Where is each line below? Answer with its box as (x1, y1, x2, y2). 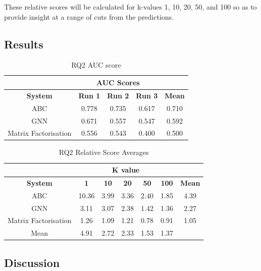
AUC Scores (96, 77, 140, 87)
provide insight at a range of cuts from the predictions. (4, 11, 174, 22)
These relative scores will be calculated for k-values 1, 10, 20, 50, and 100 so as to (4, 2, 257, 12)
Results (4, 36, 43, 51)
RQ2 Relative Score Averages (59, 147, 149, 157)
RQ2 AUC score (71, 60, 121, 70)
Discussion (4, 254, 60, 270)
